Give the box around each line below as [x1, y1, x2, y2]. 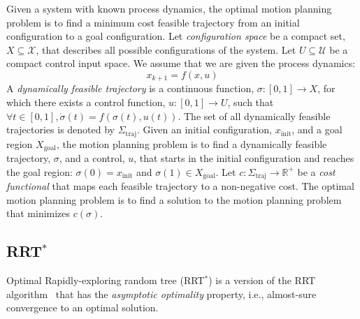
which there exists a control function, [6, 95, 166, 110]
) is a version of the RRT [208, 273, 316, 288]
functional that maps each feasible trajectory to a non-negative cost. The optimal [6, 179, 354, 193]
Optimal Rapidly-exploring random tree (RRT [6, 273, 205, 288]
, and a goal [291, 122, 343, 137]
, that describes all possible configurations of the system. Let [36, 42, 296, 57]
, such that [227, 95, 274, 110]
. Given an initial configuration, [136, 122, 273, 137]
